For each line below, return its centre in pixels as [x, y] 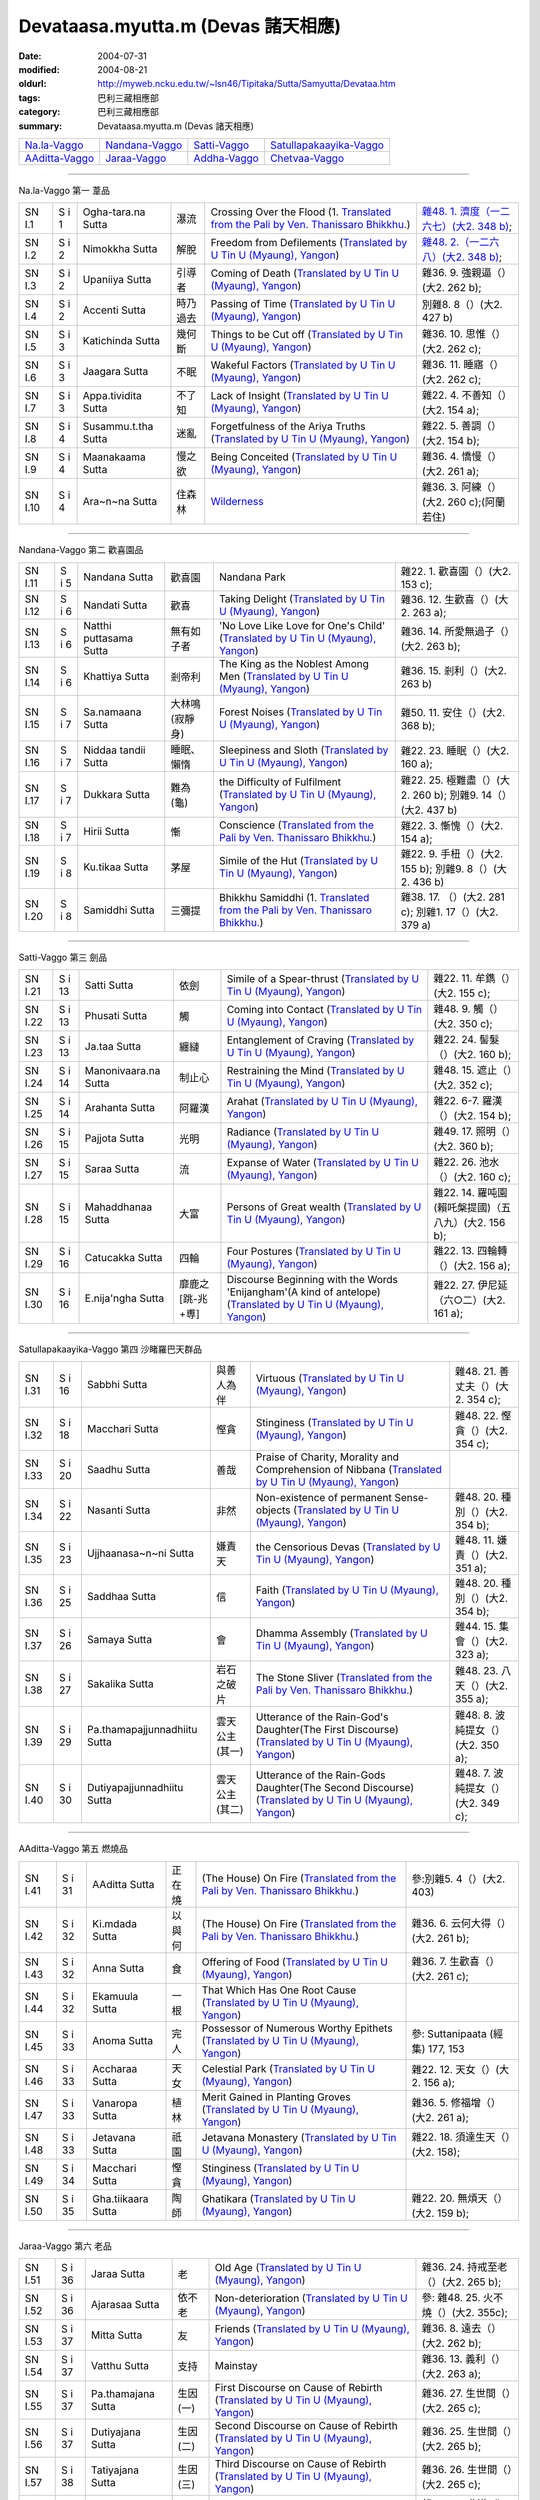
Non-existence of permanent [323, 1498]
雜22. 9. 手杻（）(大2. [452, 853]
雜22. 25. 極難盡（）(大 [455, 780]
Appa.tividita [112, 396]
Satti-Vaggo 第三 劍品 [63, 957]
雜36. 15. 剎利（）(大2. [453, 670]
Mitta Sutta [116, 2335]
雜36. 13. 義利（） [463, 2359]
